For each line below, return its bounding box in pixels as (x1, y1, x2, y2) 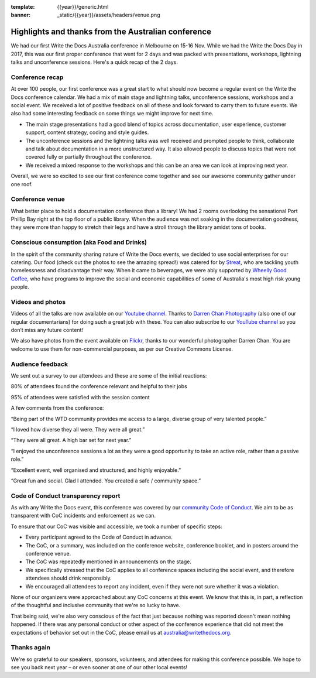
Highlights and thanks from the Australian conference (11, 27, 212, 37)
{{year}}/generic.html (57, 4, 109, 10)
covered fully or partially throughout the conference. (25, 153, 152, 160)
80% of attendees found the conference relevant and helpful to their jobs (11, 383, 187, 390)
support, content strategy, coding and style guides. (25, 129, 149, 136)
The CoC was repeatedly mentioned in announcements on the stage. (25, 558, 192, 565)
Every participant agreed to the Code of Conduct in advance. (25, 533, 173, 541)
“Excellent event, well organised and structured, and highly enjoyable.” (11, 466, 181, 474)
